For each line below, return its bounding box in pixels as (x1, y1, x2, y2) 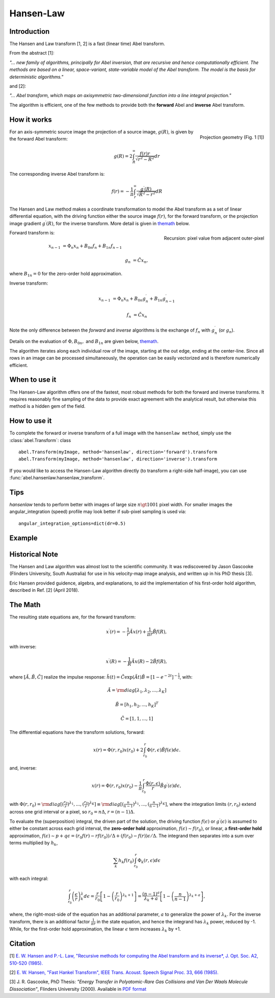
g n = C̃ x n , (125, 257, 148, 264)
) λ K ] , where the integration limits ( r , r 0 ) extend (158, 800, 257, 808)
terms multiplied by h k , (9, 840, 58, 847)
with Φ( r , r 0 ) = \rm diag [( (9, 801, 64, 808)
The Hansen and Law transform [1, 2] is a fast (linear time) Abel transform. (9, 41, 166, 47)
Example (9, 533, 38, 542)
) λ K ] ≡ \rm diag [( (87, 800, 124, 807)
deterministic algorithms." (9, 74, 64, 80)
